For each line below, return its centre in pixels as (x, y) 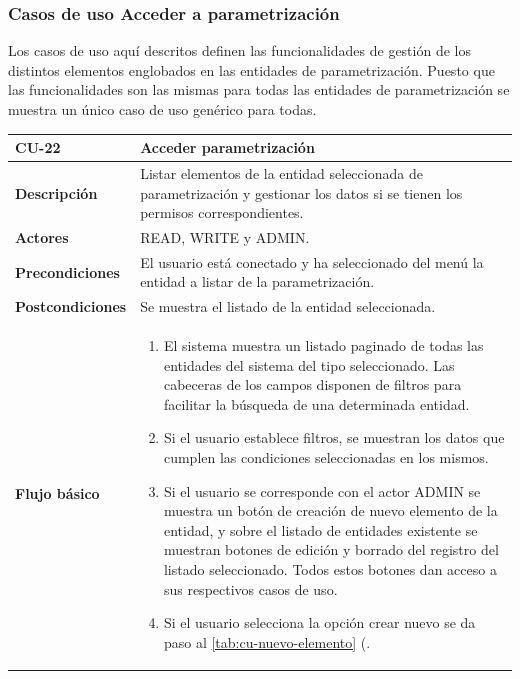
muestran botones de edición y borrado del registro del (331, 549)
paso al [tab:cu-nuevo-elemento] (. (267, 641)
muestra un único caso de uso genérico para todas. (162, 109)
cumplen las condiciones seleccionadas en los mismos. (326, 457)
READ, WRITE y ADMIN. (225, 236)
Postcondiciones (71, 306)
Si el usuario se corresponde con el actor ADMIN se (322, 490)
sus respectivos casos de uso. (250, 588)
